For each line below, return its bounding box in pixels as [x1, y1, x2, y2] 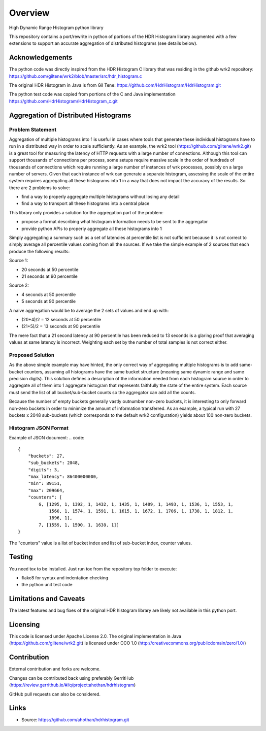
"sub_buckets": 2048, [28, 460, 81, 465]
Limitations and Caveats [9, 595, 85, 603]
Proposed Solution [9, 351, 55, 358]
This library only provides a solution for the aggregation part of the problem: [9, 209, 164, 215]
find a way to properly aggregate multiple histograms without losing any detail [21, 194, 180, 199]
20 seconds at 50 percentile [21, 266, 79, 272]
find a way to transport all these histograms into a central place [21, 200, 150, 206]
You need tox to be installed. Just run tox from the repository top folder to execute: [9, 565, 177, 571]
